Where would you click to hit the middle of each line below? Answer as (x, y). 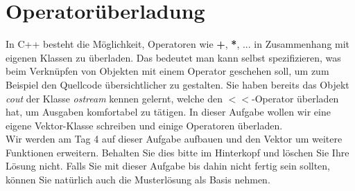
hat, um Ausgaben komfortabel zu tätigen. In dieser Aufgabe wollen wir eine (168, 112)
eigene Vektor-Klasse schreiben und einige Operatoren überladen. (144, 125)
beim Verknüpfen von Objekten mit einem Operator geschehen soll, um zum (167, 71)
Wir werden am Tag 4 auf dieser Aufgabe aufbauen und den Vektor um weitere (174, 139)
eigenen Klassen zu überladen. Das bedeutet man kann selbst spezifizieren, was (173, 57)
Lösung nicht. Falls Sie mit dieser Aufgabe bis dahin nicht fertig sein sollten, (168, 166)
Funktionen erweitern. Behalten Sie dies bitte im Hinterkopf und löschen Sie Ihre (177, 152)
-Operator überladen (295, 98)
